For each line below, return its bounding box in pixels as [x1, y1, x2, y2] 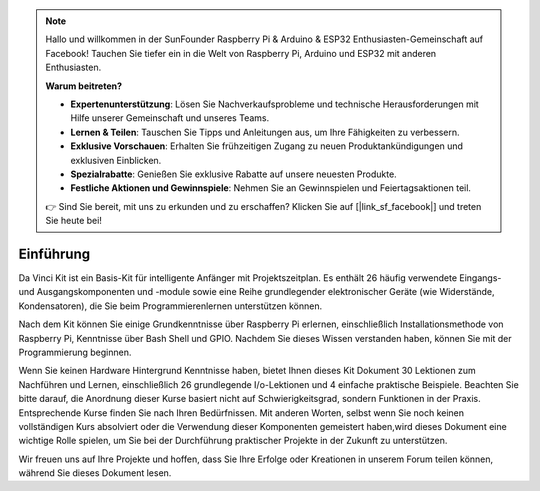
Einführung [18, 245, 90, 262]
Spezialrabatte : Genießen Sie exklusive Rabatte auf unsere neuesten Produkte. [70, 168, 397, 180]
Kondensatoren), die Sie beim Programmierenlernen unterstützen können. [18, 300, 323, 312]
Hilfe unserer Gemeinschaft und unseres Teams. [70, 112, 270, 124]
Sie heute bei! [45, 215, 102, 227]
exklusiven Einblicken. [70, 154, 162, 166]
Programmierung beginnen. [18, 346, 132, 358]
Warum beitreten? [45, 80, 123, 92]
